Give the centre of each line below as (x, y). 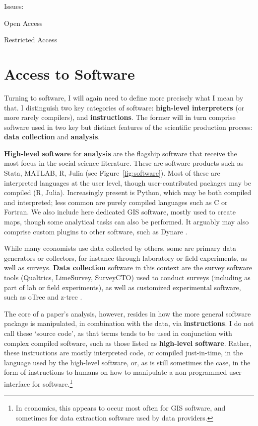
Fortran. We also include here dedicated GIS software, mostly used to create (120, 212)
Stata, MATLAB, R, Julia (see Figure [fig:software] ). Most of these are (112, 173)
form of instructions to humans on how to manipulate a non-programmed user (123, 372)
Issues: (14, 6)
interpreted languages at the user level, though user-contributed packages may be (128, 182)
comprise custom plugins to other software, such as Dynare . (96, 231)
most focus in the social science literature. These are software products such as (124, 163)
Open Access (23, 23)
